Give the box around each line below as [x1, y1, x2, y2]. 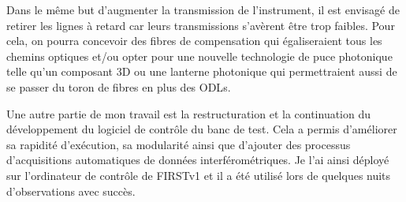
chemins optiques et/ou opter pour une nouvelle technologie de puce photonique [6, 47, 393, 64]
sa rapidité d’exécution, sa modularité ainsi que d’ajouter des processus [6, 136, 351, 152]
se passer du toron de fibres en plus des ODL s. [6, 78, 231, 95]
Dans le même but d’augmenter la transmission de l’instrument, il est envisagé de [6, 2, 400, 17]
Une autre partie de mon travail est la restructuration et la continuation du [6, 105, 371, 122]
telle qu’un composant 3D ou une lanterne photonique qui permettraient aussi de [6, 63, 397, 80]
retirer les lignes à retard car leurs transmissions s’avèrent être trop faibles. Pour [6, 17, 395, 33]
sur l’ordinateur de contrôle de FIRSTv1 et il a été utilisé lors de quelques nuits [6, 166, 391, 183]
